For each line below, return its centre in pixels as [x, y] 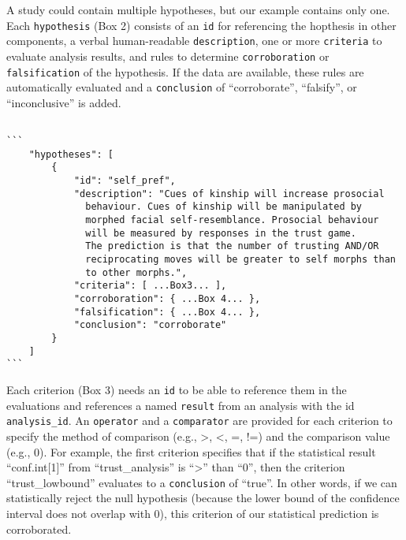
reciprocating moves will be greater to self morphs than [240, 260]
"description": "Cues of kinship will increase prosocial [229, 194]
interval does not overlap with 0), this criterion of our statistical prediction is [193, 513]
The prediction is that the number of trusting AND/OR [232, 246]
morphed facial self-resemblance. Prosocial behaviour [232, 220]
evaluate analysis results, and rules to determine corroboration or [168, 56]
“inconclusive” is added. [64, 102]
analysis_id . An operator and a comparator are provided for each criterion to [199, 421]
